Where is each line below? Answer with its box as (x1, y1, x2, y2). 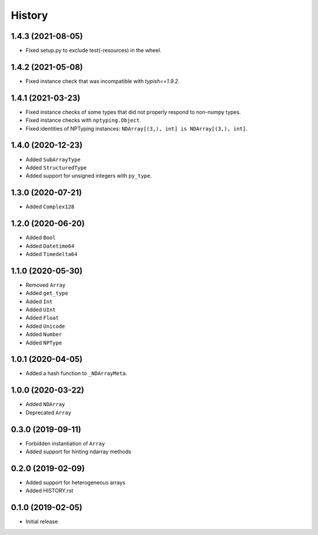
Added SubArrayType (25, 156, 81, 163)
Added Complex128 (25, 203, 75, 210)
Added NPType (25, 339, 62, 346)
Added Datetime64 (25, 242, 75, 250)
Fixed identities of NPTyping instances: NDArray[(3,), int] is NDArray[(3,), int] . (25, 125, 247, 132)
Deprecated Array (25, 409, 72, 416)
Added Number (25, 331, 62, 338)
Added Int (25, 298, 53, 305)
